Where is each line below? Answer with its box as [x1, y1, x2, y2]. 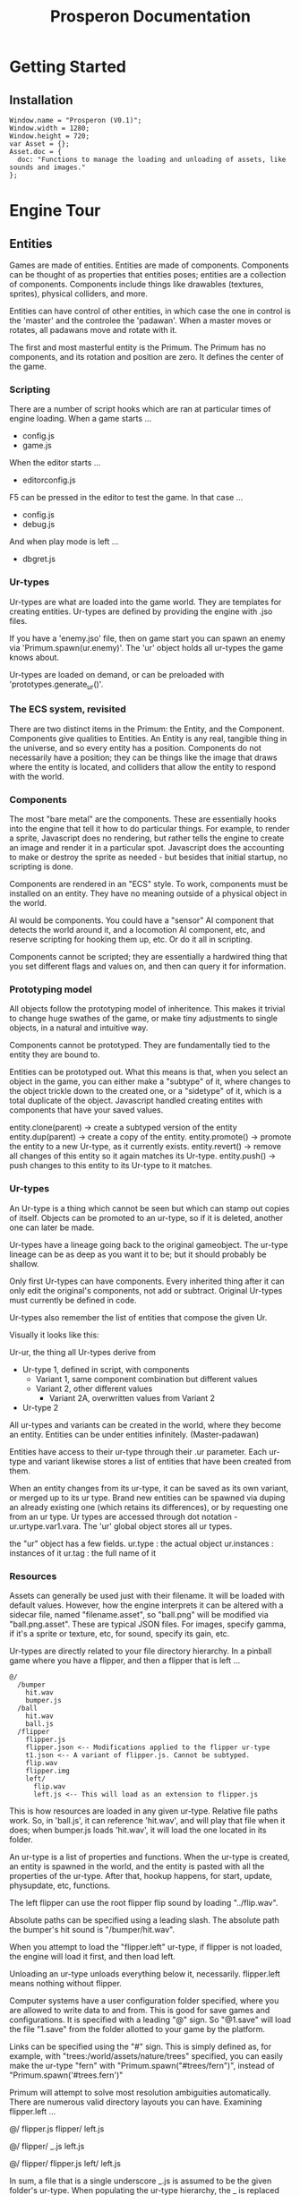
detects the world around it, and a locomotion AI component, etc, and [9, 924, 266, 935]
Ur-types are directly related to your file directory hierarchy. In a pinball [9, 1645, 272, 1656]
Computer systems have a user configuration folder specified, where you [9, 1994, 279, 2006]
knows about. [9, 652, 60, 662]
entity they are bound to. [9, 1049, 100, 1060]
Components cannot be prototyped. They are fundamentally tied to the [9, 1040, 270, 1051]
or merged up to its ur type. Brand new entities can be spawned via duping [9, 1492, 286, 1503]
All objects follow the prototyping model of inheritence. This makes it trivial [9, 1004, 286, 1014]
